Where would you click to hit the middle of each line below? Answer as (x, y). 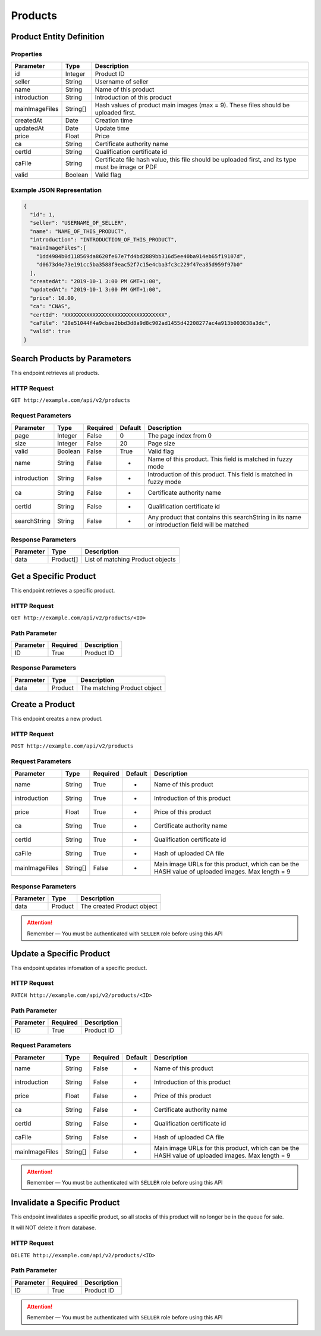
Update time (112, 128)
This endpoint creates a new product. (57, 719)
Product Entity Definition (58, 37)
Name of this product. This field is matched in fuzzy (220, 459)
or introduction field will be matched (198, 525)
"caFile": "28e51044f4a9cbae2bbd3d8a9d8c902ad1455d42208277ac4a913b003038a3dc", (151, 323)
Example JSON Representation (56, 190)
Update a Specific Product (61, 954)
